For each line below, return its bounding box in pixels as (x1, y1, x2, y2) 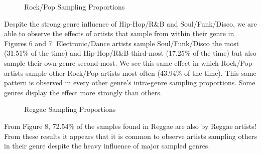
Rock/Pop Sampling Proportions (24, 2, 125, 12)
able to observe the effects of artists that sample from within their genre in (4, 28, 234, 39)
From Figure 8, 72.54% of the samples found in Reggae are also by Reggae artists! (4, 120, 256, 131)
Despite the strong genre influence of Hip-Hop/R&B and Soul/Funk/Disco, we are (4, 18, 257, 29)
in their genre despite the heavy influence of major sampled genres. (4, 140, 210, 151)
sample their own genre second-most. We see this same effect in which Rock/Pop (4, 57, 252, 68)
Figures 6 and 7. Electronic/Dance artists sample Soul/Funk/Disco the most (4, 38, 239, 48)
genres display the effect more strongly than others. (4, 87, 162, 97)
